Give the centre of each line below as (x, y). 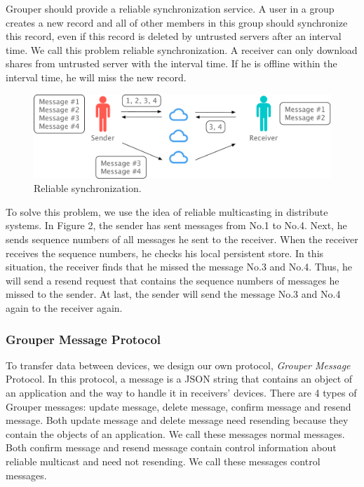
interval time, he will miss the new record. (96, 77)
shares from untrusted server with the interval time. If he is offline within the (171, 63)
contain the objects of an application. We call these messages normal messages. (175, 433)
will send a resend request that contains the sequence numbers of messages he (173, 280)
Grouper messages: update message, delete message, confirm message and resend (178, 406)
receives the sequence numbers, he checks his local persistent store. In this (165, 253)
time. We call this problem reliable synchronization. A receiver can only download (182, 49)
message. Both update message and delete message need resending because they (177, 420)
